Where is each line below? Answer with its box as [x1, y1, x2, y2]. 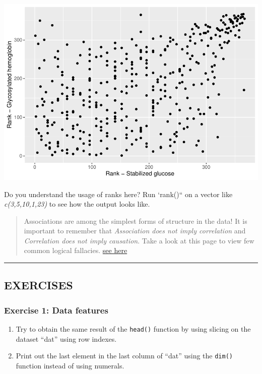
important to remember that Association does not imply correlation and [24, 225, 246, 236]
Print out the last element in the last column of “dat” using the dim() [16, 350, 233, 361]
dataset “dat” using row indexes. [16, 333, 117, 344]
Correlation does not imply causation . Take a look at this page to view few [24, 235, 254, 245]
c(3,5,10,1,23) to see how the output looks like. [4, 199, 150, 209]
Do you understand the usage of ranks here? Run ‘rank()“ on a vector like [4, 189, 233, 199]
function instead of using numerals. [16, 360, 124, 370]
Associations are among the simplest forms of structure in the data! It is [24, 215, 247, 226]
